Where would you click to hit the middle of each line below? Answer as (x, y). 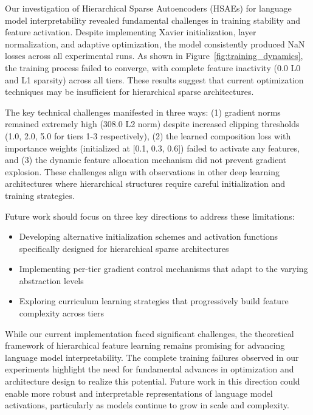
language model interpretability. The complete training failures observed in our (152, 357)
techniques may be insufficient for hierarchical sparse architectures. (129, 92)
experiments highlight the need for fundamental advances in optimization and (150, 369)
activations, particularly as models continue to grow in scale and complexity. (147, 405)
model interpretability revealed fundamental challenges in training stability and (153, 20)
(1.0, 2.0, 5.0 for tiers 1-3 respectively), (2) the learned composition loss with (148, 135)
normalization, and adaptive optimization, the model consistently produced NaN (155, 44)
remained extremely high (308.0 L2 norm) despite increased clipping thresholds (152, 124)
